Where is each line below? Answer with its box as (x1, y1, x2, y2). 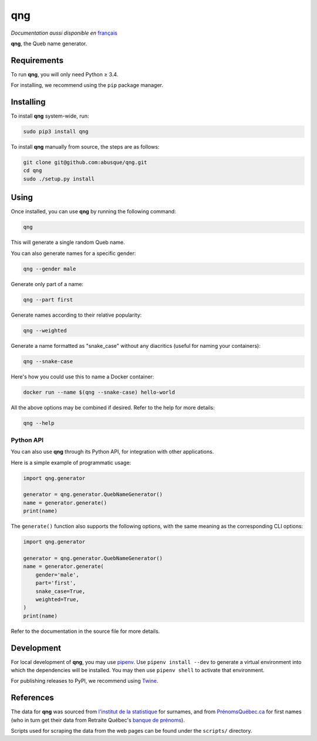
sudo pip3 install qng (23, 128, 89, 135)
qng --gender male (23, 265, 76, 272)
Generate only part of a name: (11, 280, 84, 287)
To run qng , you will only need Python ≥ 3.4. (11, 71, 119, 78)
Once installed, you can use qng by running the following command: (11, 208, 176, 215)
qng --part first (23, 296, 73, 303)
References (11, 693, 54, 703)
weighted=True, (35, 596, 79, 602)
